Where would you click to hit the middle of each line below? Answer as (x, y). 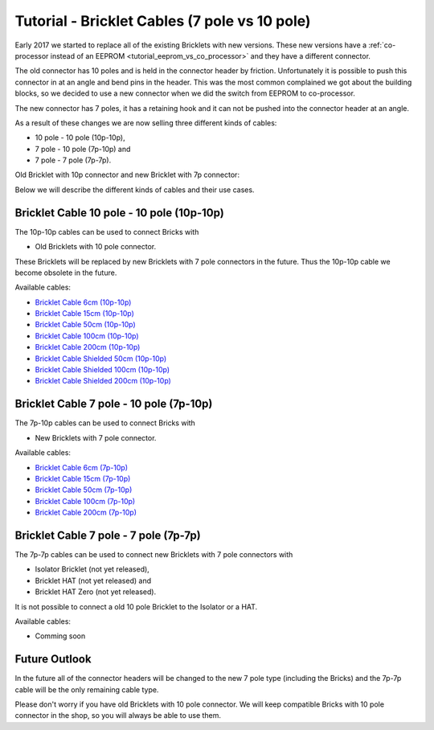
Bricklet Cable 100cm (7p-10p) (85, 501)
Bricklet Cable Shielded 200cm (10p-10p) (103, 381)
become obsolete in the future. (66, 273)
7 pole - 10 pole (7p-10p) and (83, 149)
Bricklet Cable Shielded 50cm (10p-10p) (101, 359)
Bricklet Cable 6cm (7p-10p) (82, 467)
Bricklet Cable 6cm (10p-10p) (83, 302)
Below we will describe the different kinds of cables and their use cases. (135, 190)
